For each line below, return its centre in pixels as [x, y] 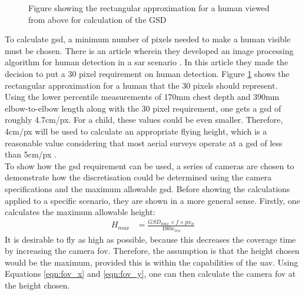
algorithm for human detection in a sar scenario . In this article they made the [147, 62]
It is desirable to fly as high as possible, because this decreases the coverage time [150, 239]
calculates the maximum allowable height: [80, 212]
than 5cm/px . [31, 154]
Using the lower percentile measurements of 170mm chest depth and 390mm [142, 97]
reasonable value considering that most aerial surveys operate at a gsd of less [144, 143]
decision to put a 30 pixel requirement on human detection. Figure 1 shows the [147, 73]
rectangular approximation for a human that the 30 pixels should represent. [141, 85]
